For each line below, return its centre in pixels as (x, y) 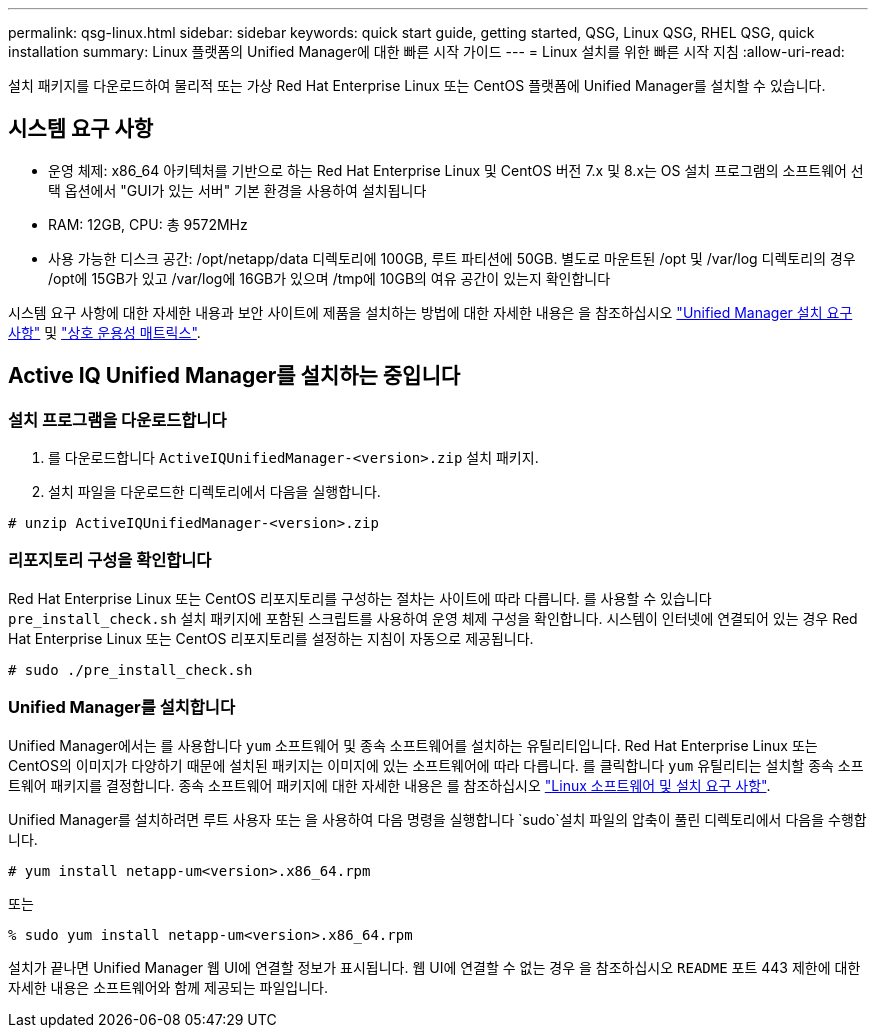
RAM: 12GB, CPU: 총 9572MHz (148, 224)
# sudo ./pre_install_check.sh (130, 669)
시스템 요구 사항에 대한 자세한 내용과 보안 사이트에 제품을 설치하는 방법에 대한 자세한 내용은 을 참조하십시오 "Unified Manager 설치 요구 (430, 312)
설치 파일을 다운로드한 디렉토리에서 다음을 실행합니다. (214, 492)
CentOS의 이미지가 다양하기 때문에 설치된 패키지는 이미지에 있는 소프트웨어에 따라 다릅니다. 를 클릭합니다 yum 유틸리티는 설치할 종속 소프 (436, 765)
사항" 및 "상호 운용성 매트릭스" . (104, 332)
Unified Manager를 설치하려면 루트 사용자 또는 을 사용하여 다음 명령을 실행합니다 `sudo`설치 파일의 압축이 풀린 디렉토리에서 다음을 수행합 (437, 819)
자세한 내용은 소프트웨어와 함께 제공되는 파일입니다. (168, 987)
